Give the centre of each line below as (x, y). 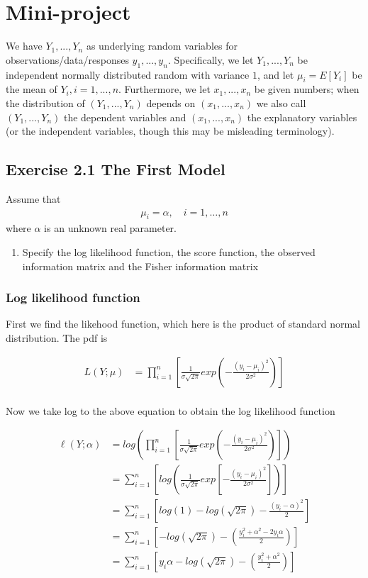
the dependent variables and (125, 117)
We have (24, 46)
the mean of (32, 89)
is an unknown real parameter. (110, 228)
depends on (171, 102)
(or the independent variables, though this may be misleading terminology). (170, 131)
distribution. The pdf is (57, 337)
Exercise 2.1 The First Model (116, 169)
